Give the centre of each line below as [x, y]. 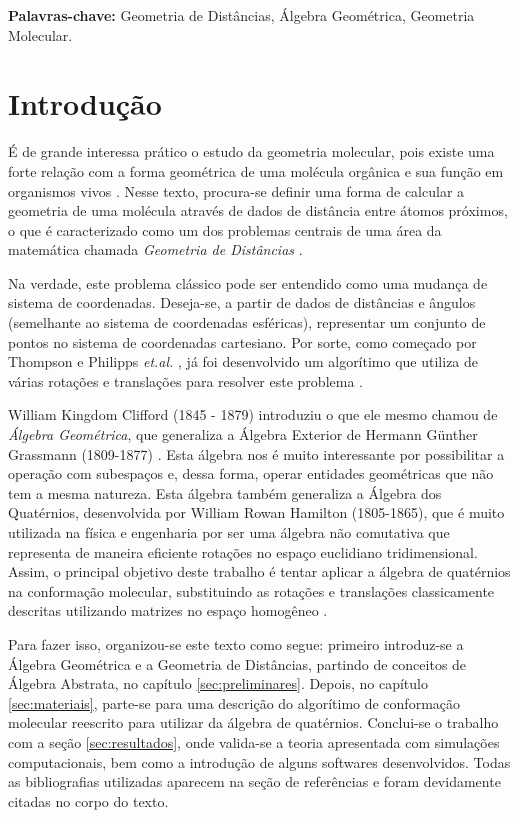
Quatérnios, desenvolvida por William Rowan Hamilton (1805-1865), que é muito [256, 512]
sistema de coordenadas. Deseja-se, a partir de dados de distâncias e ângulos [242, 302]
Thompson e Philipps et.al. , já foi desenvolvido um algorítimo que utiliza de [243, 361]
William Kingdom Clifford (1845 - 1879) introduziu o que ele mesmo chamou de [253, 414]
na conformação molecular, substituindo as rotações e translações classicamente [251, 590]
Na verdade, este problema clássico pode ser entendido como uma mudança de [248, 282]
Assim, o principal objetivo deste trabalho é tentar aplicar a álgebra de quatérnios [259, 571]
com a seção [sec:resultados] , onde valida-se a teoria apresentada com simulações [254, 741]
